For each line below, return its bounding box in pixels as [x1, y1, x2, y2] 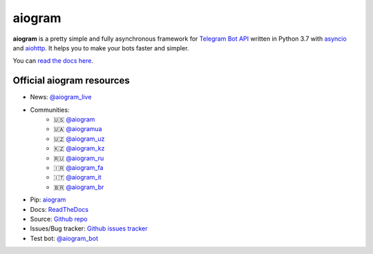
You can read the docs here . [12, 57, 93, 65]
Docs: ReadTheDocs [30, 205, 89, 213]
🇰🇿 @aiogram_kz [53, 144, 105, 153]
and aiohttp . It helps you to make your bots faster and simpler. [12, 43, 189, 52]
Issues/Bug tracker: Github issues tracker [30, 224, 148, 233]
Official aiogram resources [12, 75, 131, 86]
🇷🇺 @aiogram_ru [53, 154, 104, 162]
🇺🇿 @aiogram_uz [53, 135, 105, 143]
